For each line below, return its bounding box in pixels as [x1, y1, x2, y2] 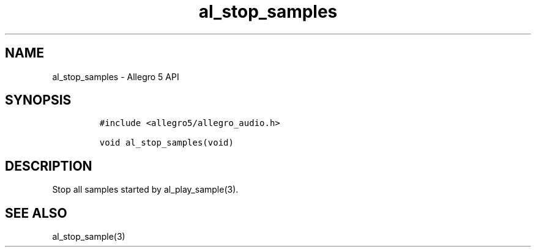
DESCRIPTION [5, 158, 92, 174]
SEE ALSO [5, 205, 67, 221]
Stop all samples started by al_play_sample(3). [52, 184, 239, 195]
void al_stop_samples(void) [99, 138, 234, 148]
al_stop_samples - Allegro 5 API [52, 71, 179, 82]
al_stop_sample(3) [52, 231, 125, 242]
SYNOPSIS [5, 92, 72, 108]
